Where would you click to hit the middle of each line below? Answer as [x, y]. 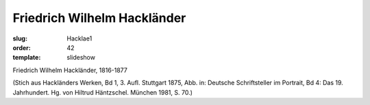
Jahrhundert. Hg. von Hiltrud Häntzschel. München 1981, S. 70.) [103, 92]
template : [27, 58]
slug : [20, 38]
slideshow [81, 58]
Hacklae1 [79, 38]
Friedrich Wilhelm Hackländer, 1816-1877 [70, 70]
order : [22, 47]
